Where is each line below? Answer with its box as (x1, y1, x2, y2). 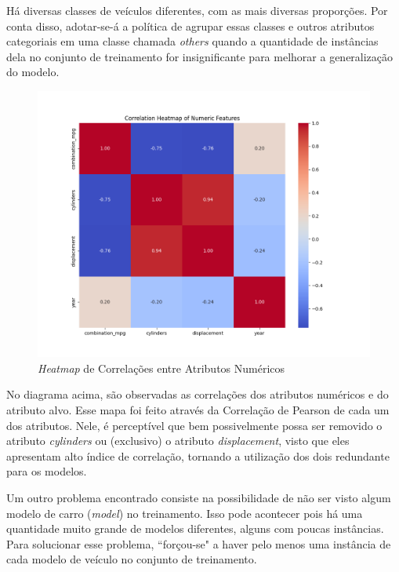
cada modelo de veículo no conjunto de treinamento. (6, 551, 257, 567)
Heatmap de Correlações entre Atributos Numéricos (38, 359, 285, 376)
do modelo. (6, 64, 60, 80)
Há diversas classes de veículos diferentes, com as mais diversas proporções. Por (6, 2, 388, 18)
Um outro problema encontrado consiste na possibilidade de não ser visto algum (6, 489, 391, 505)
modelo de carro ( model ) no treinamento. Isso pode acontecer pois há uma (6, 505, 363, 521)
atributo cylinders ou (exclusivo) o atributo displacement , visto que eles (6, 432, 350, 449)
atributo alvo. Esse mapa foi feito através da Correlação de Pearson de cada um (6, 401, 390, 417)
